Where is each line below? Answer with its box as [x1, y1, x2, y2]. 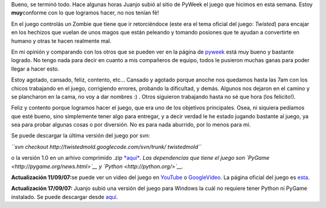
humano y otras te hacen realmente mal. [11, 37, 112, 45]
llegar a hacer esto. [11, 65, 60, 72]
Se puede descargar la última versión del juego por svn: [11, 132, 150, 139]
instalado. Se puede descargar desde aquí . [11, 193, 118, 200]
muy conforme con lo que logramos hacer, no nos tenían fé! [11, 9, 159, 16]
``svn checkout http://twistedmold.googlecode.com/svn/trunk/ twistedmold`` [11, 143, 202, 150]
